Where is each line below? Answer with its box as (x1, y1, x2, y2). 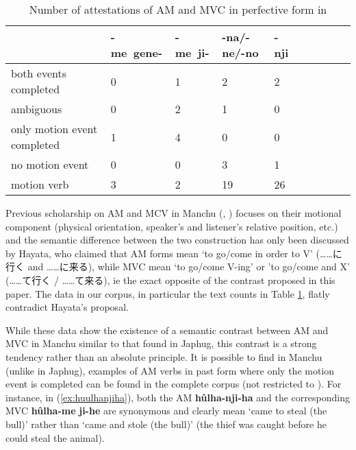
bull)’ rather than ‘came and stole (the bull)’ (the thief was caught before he (5, 416, 327, 431)
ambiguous (11, 101, 62, 117)
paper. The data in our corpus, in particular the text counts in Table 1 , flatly (5, 286, 330, 300)
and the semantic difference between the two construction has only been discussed (5, 233, 349, 247)
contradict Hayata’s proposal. (5, 300, 129, 314)
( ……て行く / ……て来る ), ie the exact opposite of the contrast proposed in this (5, 272, 335, 287)
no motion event (11, 156, 89, 172)
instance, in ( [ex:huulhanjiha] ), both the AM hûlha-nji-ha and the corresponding (5, 390, 350, 404)
